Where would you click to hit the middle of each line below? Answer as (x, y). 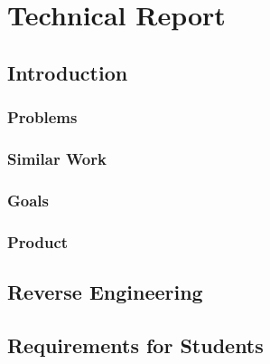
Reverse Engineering (105, 291)
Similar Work (57, 158)
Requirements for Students (135, 345)
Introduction (68, 72)
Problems (42, 117)
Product (38, 241)
